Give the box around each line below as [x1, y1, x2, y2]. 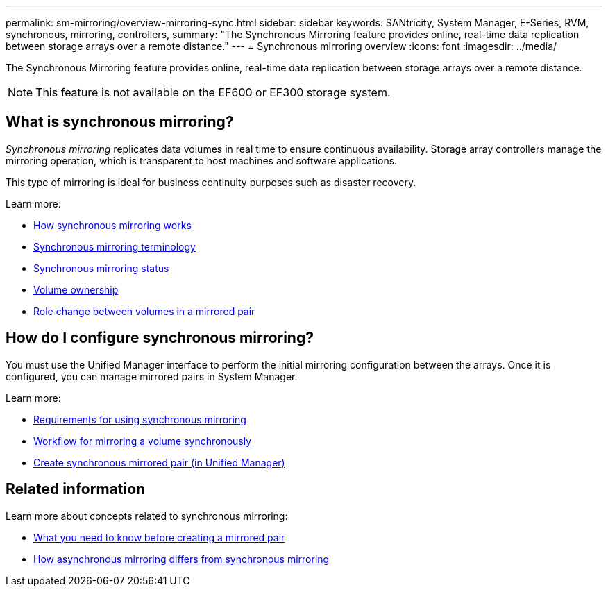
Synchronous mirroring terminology [33, 240, 196, 253]
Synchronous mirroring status [33, 262, 169, 274]
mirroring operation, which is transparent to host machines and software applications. [6, 154, 398, 167]
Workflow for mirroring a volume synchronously [33, 434, 252, 447]
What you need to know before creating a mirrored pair [33, 531, 285, 543]
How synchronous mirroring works [33, 219, 192, 231]
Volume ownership [33, 283, 119, 296]
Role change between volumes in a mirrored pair [33, 305, 255, 317]
